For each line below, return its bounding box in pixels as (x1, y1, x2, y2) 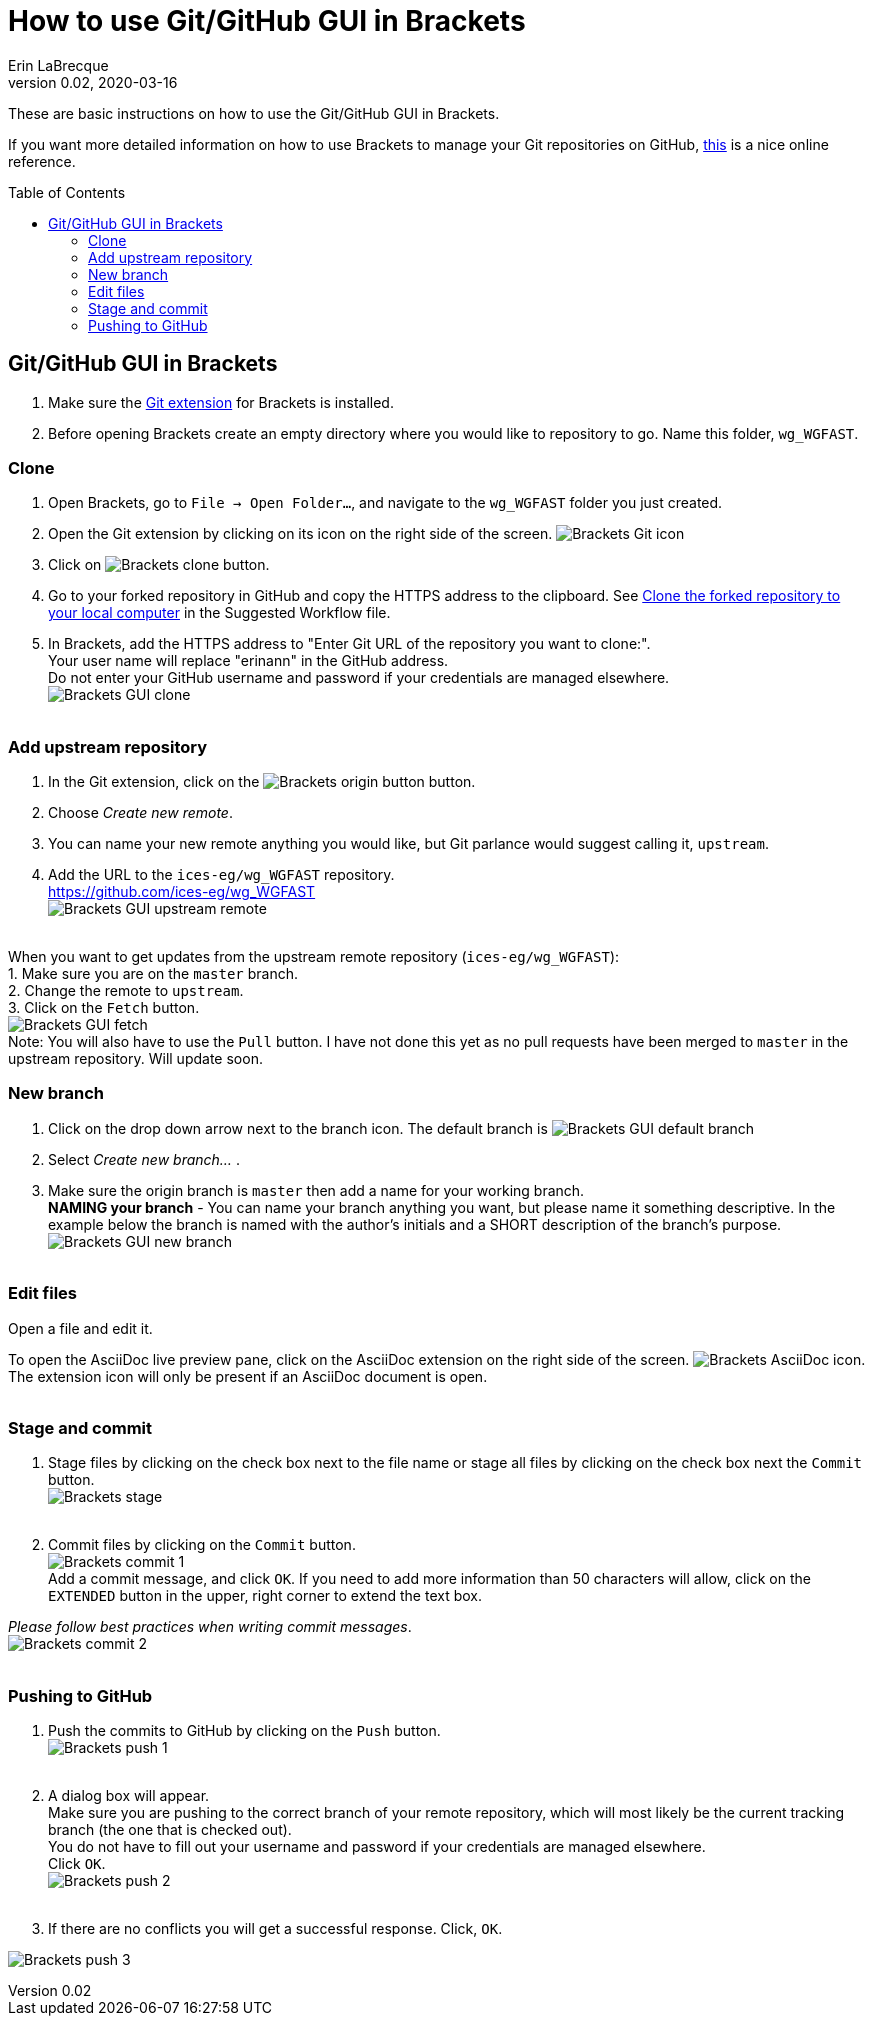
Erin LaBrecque (8, 56, 109, 74)
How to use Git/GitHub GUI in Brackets (8, 4, 526, 38)
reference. (8, 152, 76, 170)
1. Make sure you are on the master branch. (8, 965, 299, 983)
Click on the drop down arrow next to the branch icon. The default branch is (48, 1119, 548, 1137)
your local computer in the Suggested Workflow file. (48, 604, 391, 622)
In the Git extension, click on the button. (48, 773, 476, 791)
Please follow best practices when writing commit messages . (8, 1618, 412, 1636)
